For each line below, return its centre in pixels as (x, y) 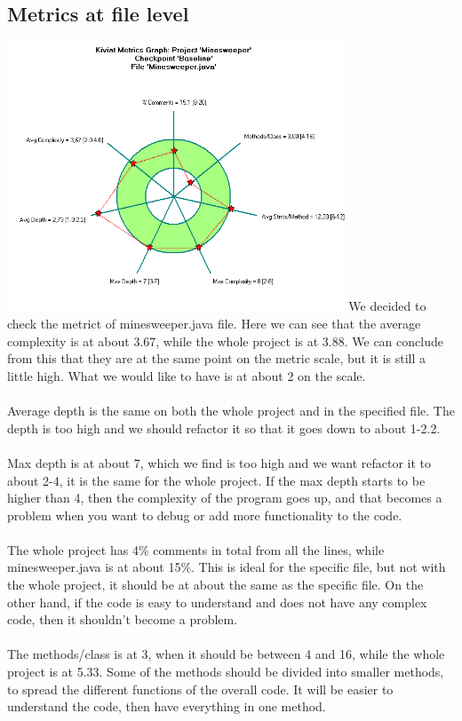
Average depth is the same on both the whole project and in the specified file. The (231, 411)
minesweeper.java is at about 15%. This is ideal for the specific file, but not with (227, 567)
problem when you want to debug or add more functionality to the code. (205, 515)
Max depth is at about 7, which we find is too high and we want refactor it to (219, 462)
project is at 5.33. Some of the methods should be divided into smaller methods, (226, 672)
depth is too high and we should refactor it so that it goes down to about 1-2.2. (224, 428)
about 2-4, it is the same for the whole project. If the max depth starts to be (216, 480)
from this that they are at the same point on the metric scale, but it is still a (217, 358)
